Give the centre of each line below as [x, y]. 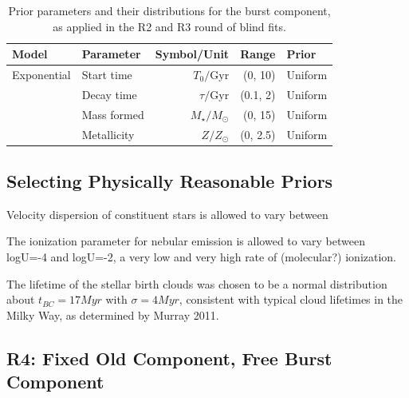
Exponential [41, 75]
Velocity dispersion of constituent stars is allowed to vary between [167, 214]
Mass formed [113, 114]
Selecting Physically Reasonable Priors [170, 181]
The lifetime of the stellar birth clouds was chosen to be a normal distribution [197, 283]
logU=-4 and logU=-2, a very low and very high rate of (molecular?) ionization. [202, 257]
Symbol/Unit [192, 54]
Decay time [109, 94]
